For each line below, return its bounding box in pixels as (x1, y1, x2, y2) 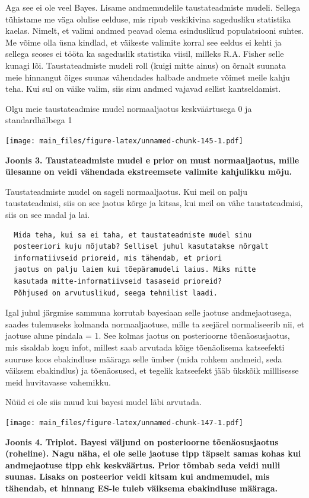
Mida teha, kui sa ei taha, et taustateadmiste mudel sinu (14, 230, 252, 239)
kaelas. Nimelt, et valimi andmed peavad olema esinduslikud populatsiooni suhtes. (5, 24, 304, 37)
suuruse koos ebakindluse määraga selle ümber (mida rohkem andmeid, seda (5, 352, 282, 365)
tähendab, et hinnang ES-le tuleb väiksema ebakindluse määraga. (5, 481, 278, 494)
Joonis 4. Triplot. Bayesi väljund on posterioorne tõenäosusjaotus (5, 435, 279, 448)
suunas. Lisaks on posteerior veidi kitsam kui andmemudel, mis (5, 470, 270, 483)
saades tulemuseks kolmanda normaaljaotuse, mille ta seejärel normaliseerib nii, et (5, 317, 304, 330)
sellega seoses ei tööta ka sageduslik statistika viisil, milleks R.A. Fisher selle (5, 47, 284, 60)
